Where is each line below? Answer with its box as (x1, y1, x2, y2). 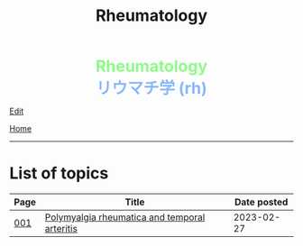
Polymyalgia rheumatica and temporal (44, 211, 206, 223)
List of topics (9, 163, 109, 184)
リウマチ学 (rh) (96, 78, 207, 99)
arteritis (44, 223, 78, 235)
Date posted (234, 196, 289, 208)
